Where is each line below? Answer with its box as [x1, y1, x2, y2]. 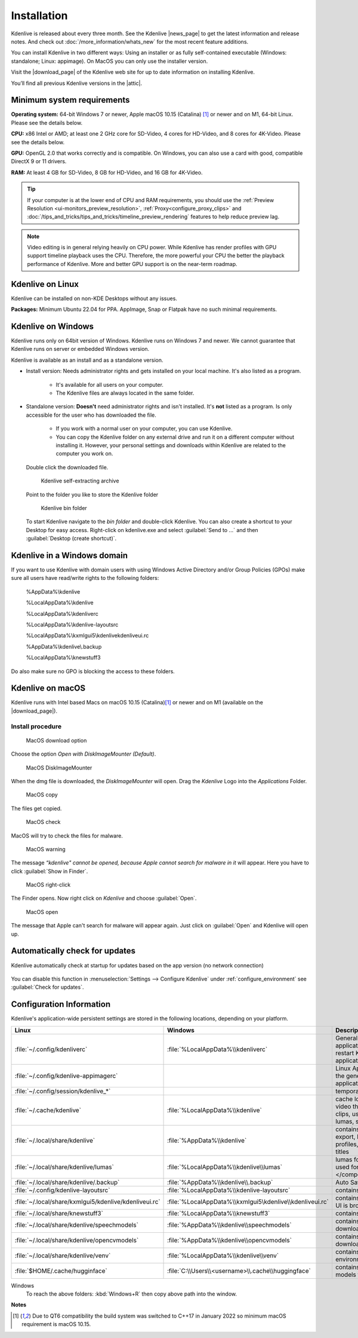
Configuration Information [11, 999, 110, 1010]
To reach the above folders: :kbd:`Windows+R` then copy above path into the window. [26, 1290, 237, 1297]
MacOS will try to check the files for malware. [11, 832, 124, 839]
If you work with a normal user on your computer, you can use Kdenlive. [55, 425, 233, 432]
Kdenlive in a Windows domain [11, 550, 128, 560]
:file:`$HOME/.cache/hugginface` [14, 1266, 107, 1275]
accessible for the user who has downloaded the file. [26, 411, 156, 418]
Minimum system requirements [11, 95, 130, 105]
